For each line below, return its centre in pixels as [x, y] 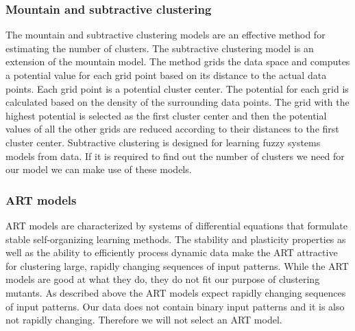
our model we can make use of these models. [99, 169]
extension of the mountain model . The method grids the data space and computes [178, 61]
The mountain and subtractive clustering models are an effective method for [166, 35]
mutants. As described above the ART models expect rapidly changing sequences [176, 292]
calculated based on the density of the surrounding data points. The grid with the [177, 102]
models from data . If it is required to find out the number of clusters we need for [175, 156]
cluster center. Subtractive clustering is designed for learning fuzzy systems [163, 142]
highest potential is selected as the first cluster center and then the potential [166, 115]
